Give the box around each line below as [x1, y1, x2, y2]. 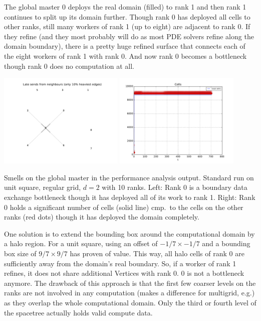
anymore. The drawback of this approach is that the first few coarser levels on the [4, 277, 256, 288]
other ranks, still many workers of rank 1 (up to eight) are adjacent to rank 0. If [4, 21, 250, 32]
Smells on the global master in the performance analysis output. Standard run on [4, 172, 254, 182]
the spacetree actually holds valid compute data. [4, 307, 153, 317]
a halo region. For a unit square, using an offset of [4, 238, 158, 249]
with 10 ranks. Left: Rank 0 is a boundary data [102, 182, 247, 192]
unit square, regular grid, [4, 182, 81, 192]
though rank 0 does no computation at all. [4, 60, 134, 71]
